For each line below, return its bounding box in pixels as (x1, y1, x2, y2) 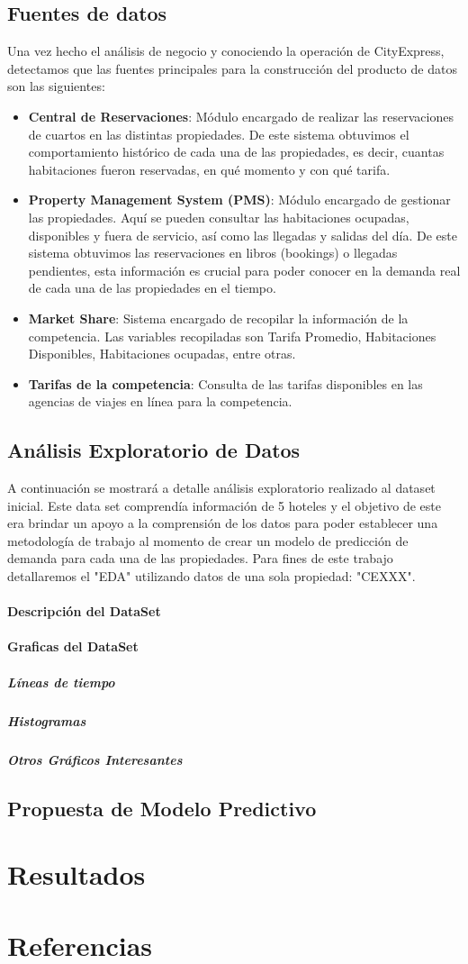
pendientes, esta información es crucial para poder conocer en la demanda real (28, 260, 461, 279)
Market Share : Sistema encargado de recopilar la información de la (28, 308, 409, 327)
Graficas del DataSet (7, 637, 139, 656)
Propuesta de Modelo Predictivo (7, 794, 317, 822)
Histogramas (7, 711, 86, 730)
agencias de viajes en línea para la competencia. (28, 392, 292, 411)
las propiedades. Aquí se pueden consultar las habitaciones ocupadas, (28, 207, 409, 226)
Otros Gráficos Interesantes (7, 750, 183, 768)
